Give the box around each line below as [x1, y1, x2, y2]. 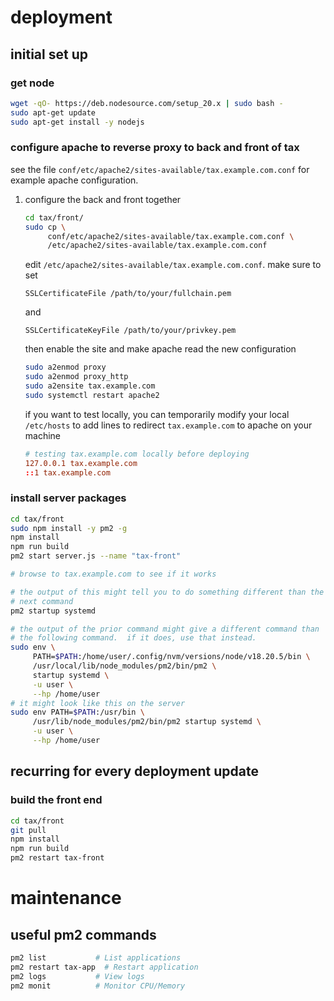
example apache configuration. [10, 174, 139, 186]
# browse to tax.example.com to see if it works [10, 569, 217, 580]
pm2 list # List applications [10, 953, 182, 963]
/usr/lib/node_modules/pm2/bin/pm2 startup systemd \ [32, 717, 262, 727]
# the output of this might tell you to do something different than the [10, 587, 325, 597]
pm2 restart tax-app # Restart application [10, 962, 199, 972]
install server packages [10, 491, 127, 505]
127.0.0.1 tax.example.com [24, 458, 138, 468]
